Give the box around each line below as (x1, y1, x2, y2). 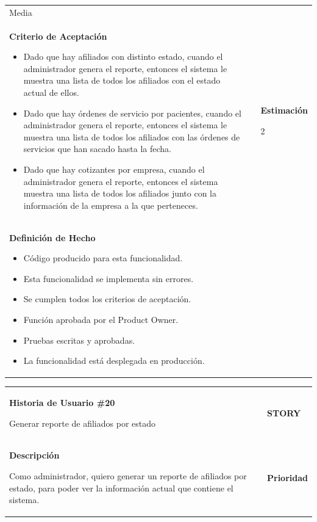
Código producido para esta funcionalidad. (23, 252, 183, 264)
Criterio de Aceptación (9, 29, 107, 42)
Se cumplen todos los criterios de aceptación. (23, 292, 191, 305)
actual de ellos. (23, 85, 79, 98)
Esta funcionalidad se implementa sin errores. (23, 272, 194, 285)
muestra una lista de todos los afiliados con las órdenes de (23, 130, 240, 143)
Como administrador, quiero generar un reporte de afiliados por (9, 469, 247, 482)
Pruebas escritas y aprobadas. (23, 333, 135, 346)
